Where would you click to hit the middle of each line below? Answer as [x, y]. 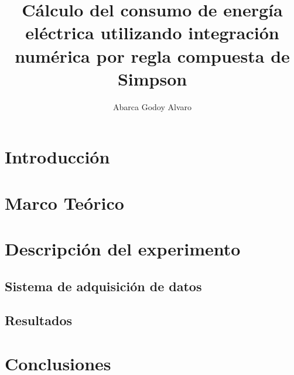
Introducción [57, 157]
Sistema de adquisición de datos [103, 286]
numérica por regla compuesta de [152, 55]
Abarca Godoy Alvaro [152, 106]
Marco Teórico [64, 202]
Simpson [152, 78]
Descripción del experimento [123, 249]
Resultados [38, 320]
